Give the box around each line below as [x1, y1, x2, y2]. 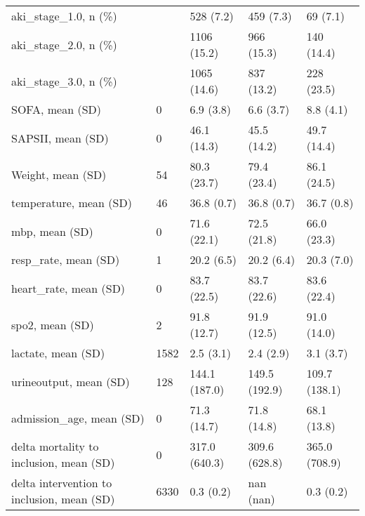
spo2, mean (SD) [11, 316, 94, 333]
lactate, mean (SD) [11, 345, 105, 361]
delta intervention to [11, 475, 112, 491]
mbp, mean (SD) [11, 223, 93, 239]
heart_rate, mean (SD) [11, 279, 126, 296]
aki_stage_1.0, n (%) [11, 8, 117, 24]
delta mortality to [11, 438, 99, 454]
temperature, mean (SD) [11, 194, 132, 211]
